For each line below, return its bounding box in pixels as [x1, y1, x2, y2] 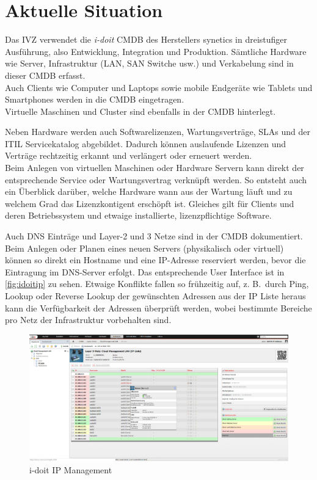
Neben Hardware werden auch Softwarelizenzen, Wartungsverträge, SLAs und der [5, 125, 311, 138]
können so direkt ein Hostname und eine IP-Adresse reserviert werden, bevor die [5, 253, 306, 266]
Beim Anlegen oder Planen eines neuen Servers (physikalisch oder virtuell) [5, 241, 284, 254]
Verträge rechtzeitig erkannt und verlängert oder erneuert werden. [5, 149, 252, 162]
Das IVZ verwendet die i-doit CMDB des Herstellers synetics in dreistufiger [5, 33, 288, 46]
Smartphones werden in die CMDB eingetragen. [5, 93, 184, 106]
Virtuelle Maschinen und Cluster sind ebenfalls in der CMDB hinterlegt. [5, 104, 276, 117]
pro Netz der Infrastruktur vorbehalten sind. [5, 313, 172, 326]
